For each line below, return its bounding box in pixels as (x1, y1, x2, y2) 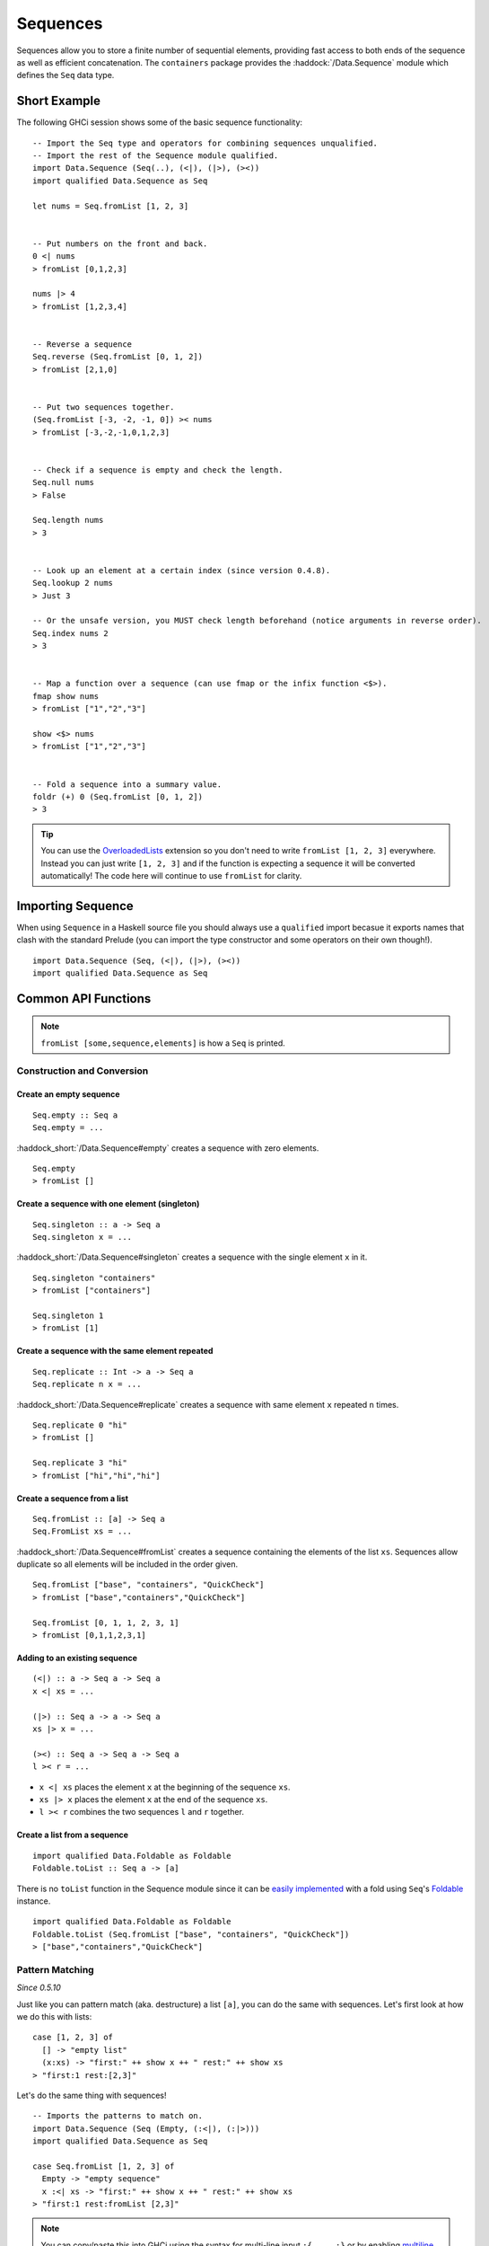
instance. (16, 1896, 51, 1906)
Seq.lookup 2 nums (32, 578, 114, 588)
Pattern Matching (16, 1963, 94, 1976)
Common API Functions (16, 991, 152, 1006)
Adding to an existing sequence (16, 1653, 138, 1664)
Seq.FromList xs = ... (32, 1526, 133, 1536)
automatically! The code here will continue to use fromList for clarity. (40, 870, 302, 880)
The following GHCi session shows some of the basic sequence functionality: (16, 117, 303, 128)
